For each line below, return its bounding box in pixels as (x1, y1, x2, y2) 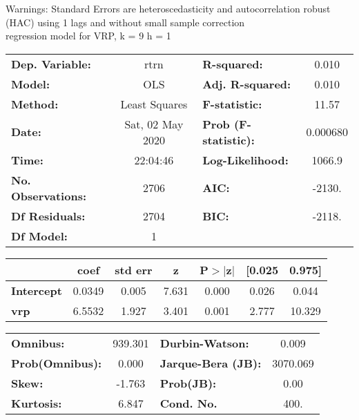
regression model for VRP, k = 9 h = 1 (6, 28, 171, 43)
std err (115, 261, 153, 278)
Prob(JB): (159, 374, 217, 391)
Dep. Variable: (11, 55, 91, 72)
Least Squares (120, 95, 188, 112)
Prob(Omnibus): (11, 354, 102, 371)
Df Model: (11, 227, 68, 244)
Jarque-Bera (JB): (159, 354, 262, 371)
